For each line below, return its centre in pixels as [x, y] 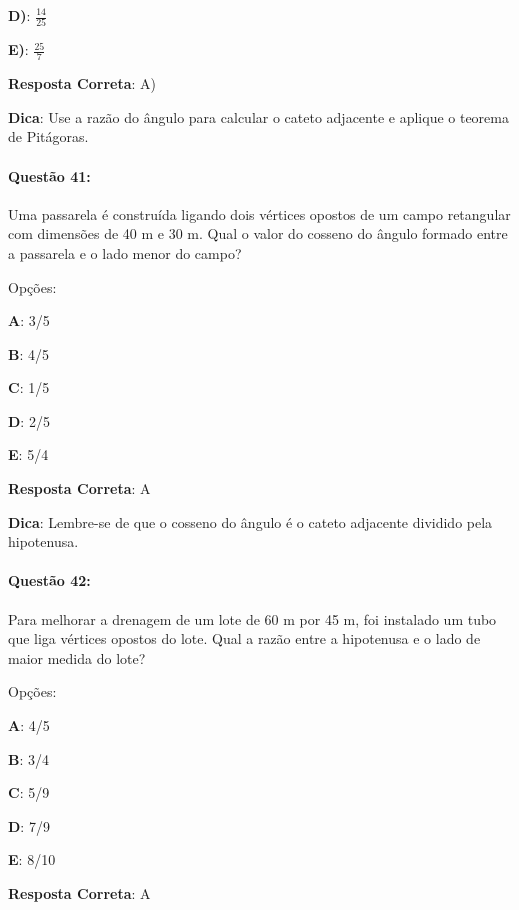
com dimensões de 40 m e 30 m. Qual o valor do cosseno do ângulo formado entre [258, 233]
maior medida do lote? [77, 657]
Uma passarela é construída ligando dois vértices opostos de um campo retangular [259, 213]
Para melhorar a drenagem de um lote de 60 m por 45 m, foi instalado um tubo [252, 618]
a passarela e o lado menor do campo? [125, 252]
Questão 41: [49, 175]
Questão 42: [49, 580]
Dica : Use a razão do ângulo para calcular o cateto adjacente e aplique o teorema [258, 116]
